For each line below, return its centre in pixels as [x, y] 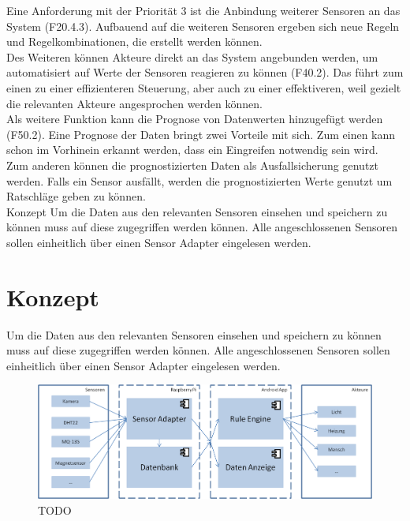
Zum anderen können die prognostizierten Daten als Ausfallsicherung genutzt [193, 165]
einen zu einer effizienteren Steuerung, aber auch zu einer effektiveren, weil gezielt [204, 87]
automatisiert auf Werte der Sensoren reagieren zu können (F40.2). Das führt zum [205, 72]
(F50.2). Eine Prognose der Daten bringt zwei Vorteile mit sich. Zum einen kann [201, 134]
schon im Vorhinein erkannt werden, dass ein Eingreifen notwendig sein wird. [192, 150]
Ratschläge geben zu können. [76, 196]
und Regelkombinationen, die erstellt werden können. [134, 41]
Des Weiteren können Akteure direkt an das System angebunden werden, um [192, 56]
